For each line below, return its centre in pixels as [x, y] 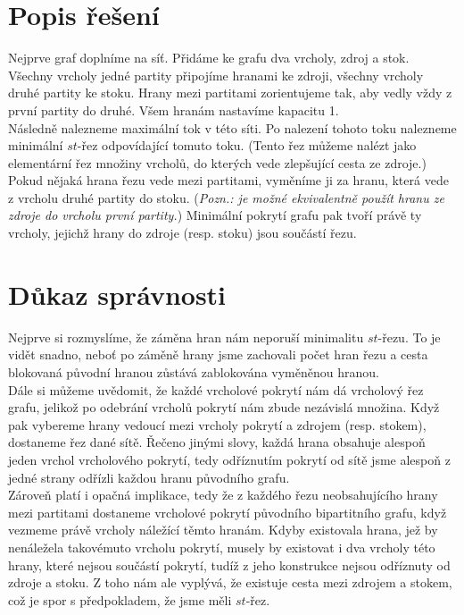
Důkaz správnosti [117, 294]
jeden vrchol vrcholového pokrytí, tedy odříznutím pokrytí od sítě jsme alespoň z [229, 459]
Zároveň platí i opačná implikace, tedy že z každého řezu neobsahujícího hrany [223, 495]
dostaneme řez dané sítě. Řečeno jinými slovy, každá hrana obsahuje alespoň [217, 442]
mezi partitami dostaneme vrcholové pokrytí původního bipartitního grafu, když [228, 512]
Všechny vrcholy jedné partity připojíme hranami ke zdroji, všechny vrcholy [216, 75]
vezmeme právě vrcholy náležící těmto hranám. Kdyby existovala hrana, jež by [223, 530]
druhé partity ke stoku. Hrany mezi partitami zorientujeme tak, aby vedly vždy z [230, 93]
